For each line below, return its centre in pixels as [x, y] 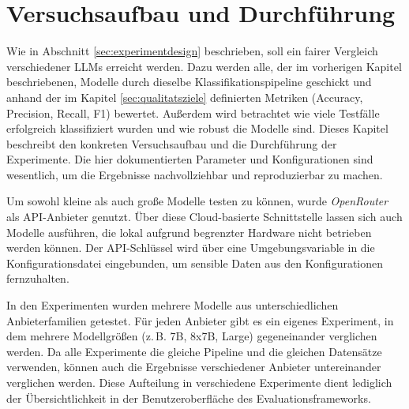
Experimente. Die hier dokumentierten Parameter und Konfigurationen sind [190, 159]
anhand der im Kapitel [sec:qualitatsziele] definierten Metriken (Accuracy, [185, 97]
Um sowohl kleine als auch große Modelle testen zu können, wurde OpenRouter [197, 201]
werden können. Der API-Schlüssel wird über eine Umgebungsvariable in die [191, 248]
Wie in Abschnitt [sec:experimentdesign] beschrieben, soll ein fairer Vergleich [192, 51]
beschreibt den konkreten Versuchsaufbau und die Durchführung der [172, 143]
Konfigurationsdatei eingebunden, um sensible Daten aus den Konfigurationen [195, 263]
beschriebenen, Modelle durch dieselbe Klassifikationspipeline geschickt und [189, 82]
